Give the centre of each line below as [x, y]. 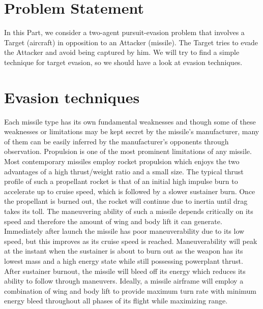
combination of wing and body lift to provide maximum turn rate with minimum [130, 290]
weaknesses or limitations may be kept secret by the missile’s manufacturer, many [132, 131]
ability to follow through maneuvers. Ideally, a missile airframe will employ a [124, 281]
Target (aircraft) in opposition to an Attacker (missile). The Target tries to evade [131, 42]
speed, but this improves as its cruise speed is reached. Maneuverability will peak [131, 241]
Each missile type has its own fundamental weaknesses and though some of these [130, 121]
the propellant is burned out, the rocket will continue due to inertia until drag [126, 201]
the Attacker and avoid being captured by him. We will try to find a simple [122, 52]
